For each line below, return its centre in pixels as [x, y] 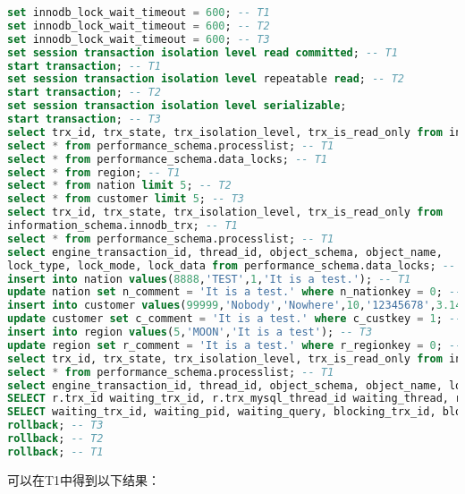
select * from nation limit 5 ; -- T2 [119, 186]
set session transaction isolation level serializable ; [177, 106]
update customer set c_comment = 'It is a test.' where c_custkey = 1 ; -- [235, 319]
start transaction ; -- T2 [84, 93]
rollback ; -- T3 [55, 426]
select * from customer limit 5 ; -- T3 [126, 199]
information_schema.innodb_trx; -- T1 [123, 226]
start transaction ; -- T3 [84, 119]
